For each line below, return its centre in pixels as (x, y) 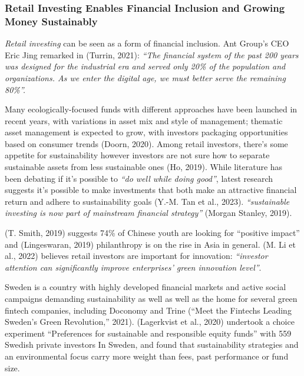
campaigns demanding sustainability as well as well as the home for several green (151, 299)
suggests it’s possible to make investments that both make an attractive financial (151, 190)
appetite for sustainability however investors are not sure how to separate (137, 155)
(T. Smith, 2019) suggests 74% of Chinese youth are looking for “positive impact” (152, 233)
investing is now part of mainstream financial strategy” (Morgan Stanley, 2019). (148, 213)
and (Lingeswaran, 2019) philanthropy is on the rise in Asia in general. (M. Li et (150, 244)
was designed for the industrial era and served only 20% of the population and (145, 66)
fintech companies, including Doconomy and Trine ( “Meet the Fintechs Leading (148, 310)
